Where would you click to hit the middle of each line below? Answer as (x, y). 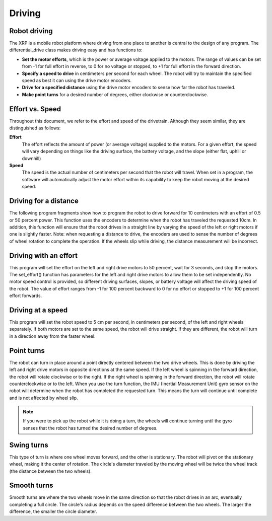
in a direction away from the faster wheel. (52, 336)
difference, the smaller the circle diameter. (53, 511)
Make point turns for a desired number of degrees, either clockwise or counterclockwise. (115, 94)
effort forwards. (26, 296)
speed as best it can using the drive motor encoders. (77, 81)
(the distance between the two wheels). (50, 471)
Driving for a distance (44, 201)
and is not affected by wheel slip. (44, 398)
